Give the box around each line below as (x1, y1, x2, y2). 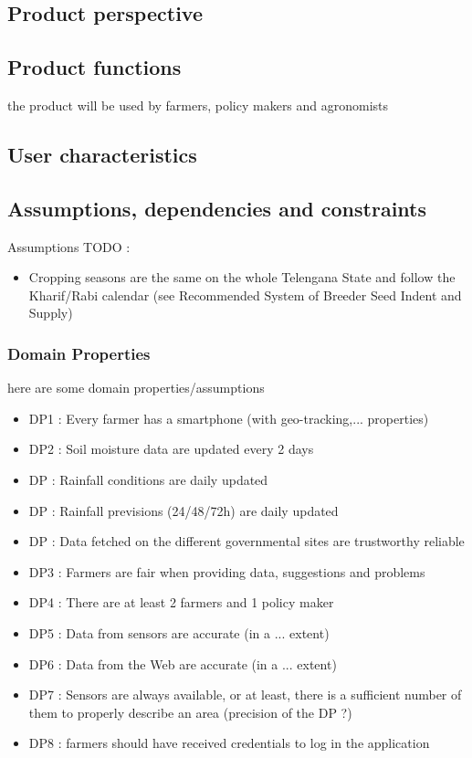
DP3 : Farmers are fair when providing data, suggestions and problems (28, 562, 425, 581)
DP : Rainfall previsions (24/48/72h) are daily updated (28, 500, 339, 520)
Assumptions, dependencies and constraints (7, 194, 426, 222)
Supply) (28, 303, 73, 322)
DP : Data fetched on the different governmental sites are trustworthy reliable (28, 532, 465, 551)
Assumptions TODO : (7, 237, 131, 256)
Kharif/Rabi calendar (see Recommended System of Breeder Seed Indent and (28, 285, 462, 304)
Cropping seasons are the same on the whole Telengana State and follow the (28, 268, 456, 287)
